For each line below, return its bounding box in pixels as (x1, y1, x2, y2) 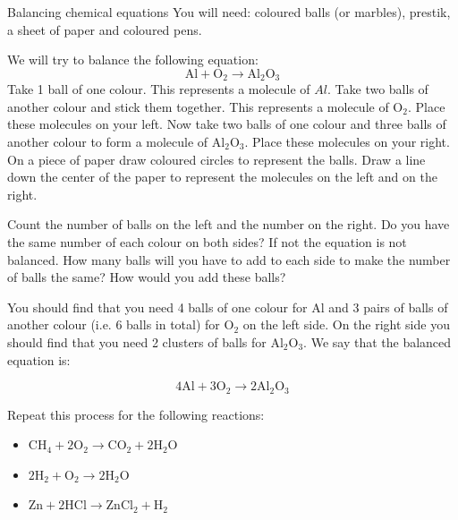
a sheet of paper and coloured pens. (7, 20, 202, 38)
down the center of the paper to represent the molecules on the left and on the (7, 167, 437, 186)
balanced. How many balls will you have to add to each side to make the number (7, 250, 451, 269)
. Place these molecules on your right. (244, 132, 450, 151)
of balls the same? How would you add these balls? (7, 268, 286, 286)
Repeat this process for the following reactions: (7, 405, 265, 423)
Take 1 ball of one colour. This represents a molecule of (7, 80, 310, 98)
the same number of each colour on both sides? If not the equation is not (7, 232, 407, 251)
